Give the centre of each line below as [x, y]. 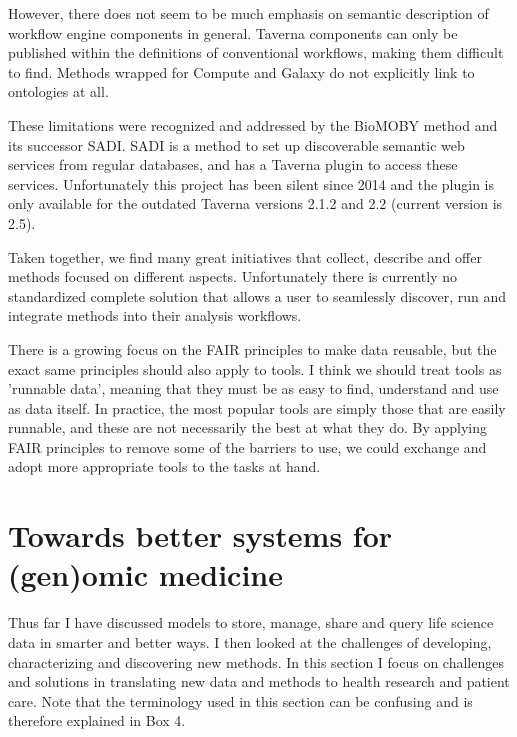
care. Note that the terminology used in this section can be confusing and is [240, 700]
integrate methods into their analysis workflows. [155, 315]
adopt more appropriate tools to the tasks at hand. [164, 466]
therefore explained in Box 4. [97, 720]
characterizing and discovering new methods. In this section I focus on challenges [256, 661]
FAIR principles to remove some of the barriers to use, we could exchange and [247, 446]
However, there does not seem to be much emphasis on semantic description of [248, 13]
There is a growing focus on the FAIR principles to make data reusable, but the [252, 348]
